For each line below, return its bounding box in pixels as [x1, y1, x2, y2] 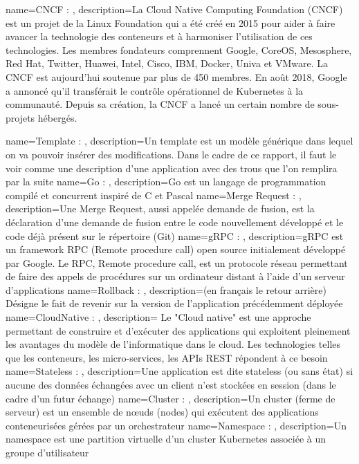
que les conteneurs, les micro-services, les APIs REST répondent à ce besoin [6, 350, 328, 364]
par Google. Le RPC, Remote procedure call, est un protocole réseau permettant [6, 255, 348, 270]
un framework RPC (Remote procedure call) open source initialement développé [6, 242, 346, 257]
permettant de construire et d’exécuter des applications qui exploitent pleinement [6, 323, 351, 337]
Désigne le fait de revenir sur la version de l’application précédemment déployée [6, 296, 343, 310]
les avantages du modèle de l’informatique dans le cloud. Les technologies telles [6, 337, 341, 351]
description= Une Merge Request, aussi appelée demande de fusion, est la [6, 201, 315, 216]
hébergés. [37, 110, 77, 124]
